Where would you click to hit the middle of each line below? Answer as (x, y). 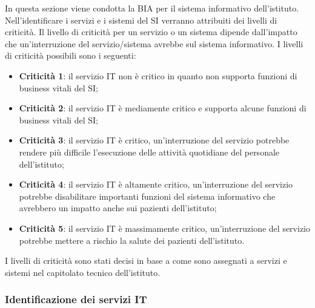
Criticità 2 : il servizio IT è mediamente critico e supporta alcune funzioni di (163, 108)
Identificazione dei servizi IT (76, 299)
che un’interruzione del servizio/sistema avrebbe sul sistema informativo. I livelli (154, 43)
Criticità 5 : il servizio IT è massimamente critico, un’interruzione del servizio (164, 228)
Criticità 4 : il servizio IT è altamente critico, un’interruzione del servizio (156, 184)
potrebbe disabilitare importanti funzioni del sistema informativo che (147, 196)
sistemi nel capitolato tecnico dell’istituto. (83, 272)
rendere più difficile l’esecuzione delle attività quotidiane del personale (149, 152)
